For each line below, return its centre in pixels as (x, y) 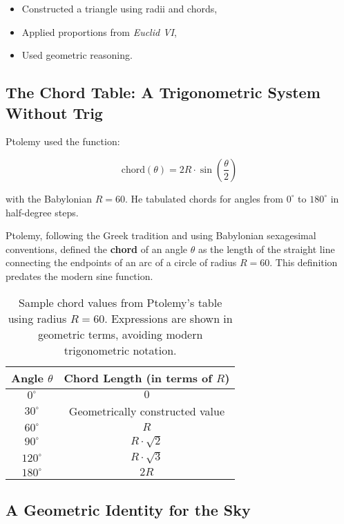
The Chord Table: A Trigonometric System (163, 92)
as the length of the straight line (266, 249)
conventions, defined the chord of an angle (96, 249)
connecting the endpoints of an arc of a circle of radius (121, 262)
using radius (37, 318)
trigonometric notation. (120, 350)
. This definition (304, 262)
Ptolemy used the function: (63, 141)
